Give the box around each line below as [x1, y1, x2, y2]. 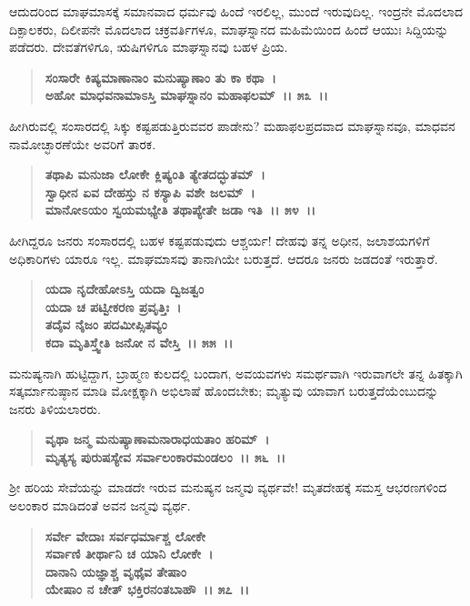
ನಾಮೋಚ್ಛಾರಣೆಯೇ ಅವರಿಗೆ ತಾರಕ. [9, 134, 156, 153]
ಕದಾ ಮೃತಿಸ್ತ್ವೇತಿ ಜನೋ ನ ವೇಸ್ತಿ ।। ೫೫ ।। [45, 332, 234, 351]
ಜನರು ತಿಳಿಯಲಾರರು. [9, 399, 101, 418]
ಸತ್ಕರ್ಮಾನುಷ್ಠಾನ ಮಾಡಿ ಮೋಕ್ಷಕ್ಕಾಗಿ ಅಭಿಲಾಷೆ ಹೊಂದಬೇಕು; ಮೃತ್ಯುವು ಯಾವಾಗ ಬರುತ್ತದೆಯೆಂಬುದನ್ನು [9, 381, 439, 400]
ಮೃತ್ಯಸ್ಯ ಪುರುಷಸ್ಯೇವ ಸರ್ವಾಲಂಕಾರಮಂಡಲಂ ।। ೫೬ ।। [45, 447, 286, 466]
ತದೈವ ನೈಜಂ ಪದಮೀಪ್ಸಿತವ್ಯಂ [45, 315, 167, 334]
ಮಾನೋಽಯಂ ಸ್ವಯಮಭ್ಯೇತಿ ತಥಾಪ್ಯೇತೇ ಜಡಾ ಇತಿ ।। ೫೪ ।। [45, 200, 316, 219]
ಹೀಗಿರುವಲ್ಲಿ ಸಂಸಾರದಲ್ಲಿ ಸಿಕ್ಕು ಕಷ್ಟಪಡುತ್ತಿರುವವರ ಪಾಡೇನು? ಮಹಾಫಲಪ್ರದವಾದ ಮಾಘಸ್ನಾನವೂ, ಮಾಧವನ [9, 116, 455, 135]
